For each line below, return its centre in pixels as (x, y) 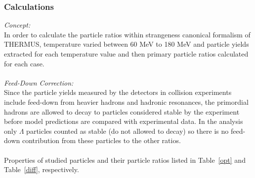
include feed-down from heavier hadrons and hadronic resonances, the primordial (126, 102)
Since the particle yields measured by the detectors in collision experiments (118, 92)
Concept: (17, 25)
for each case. (24, 63)
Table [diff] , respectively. (42, 169)
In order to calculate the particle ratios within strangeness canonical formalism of (127, 34)
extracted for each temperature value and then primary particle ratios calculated (126, 54)
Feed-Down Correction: (39, 82)
